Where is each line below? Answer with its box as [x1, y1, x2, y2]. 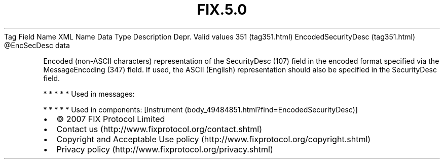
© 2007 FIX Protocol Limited [56, 113, 165, 124]
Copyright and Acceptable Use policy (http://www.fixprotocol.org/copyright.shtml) [56, 134, 371, 144]
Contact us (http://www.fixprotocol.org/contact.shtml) [56, 124, 263, 134]
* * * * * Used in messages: [43, 89, 135, 98]
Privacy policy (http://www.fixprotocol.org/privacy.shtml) [56, 144, 273, 154]
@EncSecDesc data [4, 40, 70, 50]
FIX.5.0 [197, 1, 247, 18]
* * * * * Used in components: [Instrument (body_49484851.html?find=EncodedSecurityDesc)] [43, 105, 358, 114]
